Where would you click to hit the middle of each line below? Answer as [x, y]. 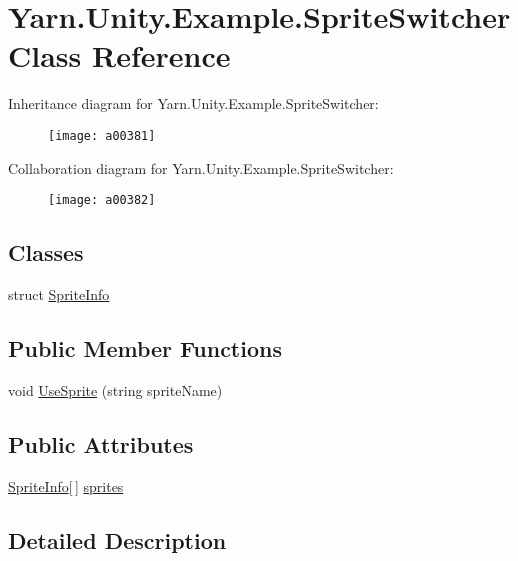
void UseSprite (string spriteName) [115, 389]
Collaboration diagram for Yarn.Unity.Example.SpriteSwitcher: [201, 167]
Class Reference [119, 55]
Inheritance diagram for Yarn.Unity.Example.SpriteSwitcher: [193, 103]
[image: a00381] [102, 135]
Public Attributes [101, 443]
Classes [46, 252]
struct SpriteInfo [59, 294]
